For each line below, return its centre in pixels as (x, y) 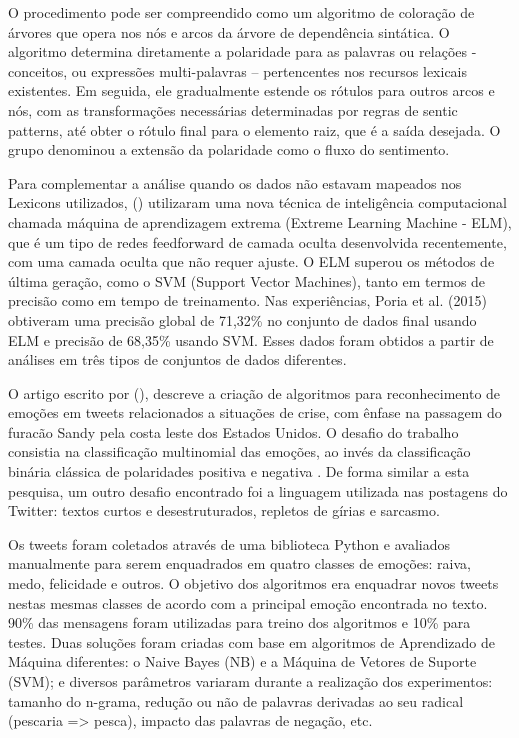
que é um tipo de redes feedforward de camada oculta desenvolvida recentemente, (257, 241)
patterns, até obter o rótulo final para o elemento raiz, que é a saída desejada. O (254, 129)
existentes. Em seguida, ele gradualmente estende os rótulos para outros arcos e (251, 90)
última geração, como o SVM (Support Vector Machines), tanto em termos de (247, 280)
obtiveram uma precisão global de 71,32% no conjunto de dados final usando (242, 319)
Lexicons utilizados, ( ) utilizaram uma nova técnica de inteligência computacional (257, 202)
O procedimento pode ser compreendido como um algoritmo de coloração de (241, 12)
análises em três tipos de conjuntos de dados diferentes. (177, 359)
